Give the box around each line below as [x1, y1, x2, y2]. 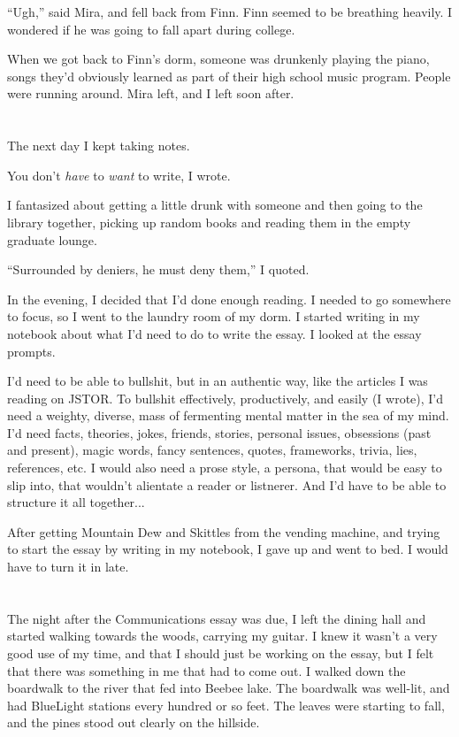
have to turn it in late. [7, 557, 129, 576]
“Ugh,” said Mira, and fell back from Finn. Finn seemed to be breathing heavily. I [7, 3, 453, 20]
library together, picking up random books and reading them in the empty [7, 212, 411, 231]
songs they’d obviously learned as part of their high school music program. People [7, 66, 451, 85]
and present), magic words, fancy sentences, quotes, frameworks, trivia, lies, [7, 441, 417, 459]
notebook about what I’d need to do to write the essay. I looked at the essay [7, 324, 422, 342]
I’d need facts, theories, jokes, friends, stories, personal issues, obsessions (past [7, 423, 432, 441]
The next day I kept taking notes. [7, 136, 190, 155]
